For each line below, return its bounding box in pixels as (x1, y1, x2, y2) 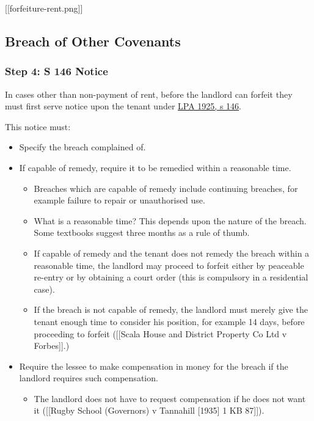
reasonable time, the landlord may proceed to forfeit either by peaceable (34, 258, 304, 271)
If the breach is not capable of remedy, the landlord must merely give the (34, 303, 308, 316)
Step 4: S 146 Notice (5, 64, 108, 79)
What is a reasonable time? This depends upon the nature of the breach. (34, 214, 307, 227)
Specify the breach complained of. (19, 141, 146, 153)
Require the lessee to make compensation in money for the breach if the (19, 359, 288, 372)
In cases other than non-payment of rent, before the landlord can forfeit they (5, 87, 293, 100)
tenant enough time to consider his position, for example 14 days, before (34, 315, 305, 328)
